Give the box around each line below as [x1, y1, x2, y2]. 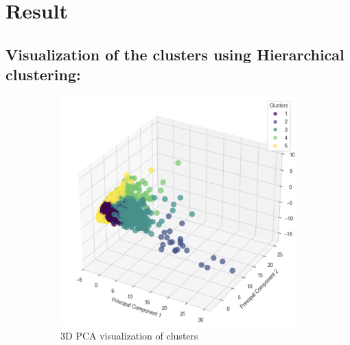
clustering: [5, 64, 81, 85]
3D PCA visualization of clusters [60, 328, 198, 342]
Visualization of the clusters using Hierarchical [5, 43, 345, 64]
